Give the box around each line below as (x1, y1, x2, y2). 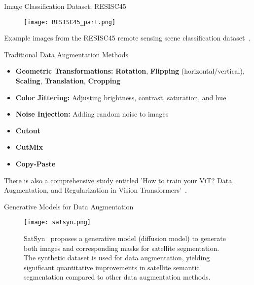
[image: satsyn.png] (24, 219, 91, 226)
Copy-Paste (15, 159, 56, 168)
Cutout (15, 125, 40, 135)
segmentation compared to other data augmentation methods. (24, 272, 211, 282)
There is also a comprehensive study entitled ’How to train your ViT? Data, (4, 175, 234, 185)
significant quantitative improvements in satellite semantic (24, 262, 200, 272)
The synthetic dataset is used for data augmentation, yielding (24, 252, 210, 263)
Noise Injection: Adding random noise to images (15, 109, 169, 119)
